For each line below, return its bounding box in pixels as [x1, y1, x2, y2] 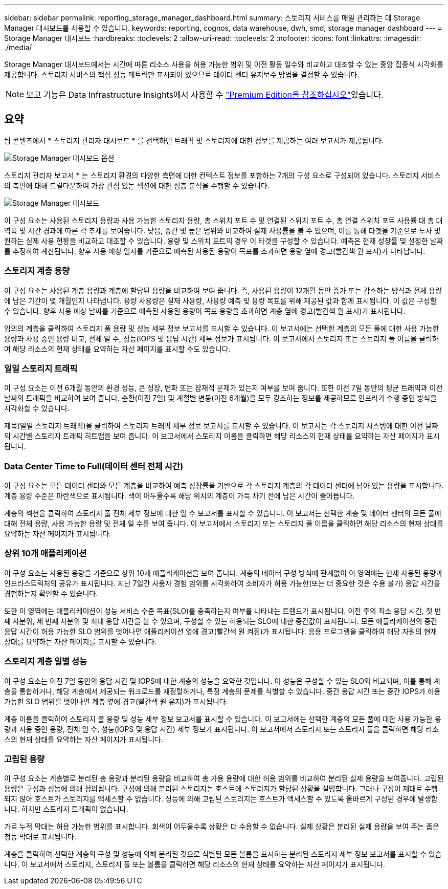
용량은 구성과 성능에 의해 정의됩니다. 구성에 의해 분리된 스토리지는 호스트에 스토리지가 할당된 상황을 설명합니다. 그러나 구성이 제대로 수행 [4, 784, 438, 793]
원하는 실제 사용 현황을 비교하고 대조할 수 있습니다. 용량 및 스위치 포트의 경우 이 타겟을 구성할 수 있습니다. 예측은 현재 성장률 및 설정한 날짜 [4, 236, 443, 245]
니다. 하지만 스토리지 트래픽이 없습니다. [4, 805, 128, 814]
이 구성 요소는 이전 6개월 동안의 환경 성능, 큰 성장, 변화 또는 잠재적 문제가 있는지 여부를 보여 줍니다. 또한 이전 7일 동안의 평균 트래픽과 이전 [4, 383, 443, 393]
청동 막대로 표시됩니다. [4, 832, 76, 841]
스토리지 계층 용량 [4, 266, 70, 276]
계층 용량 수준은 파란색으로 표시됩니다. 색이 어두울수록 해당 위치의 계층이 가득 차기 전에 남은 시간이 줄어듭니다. [4, 491, 355, 501]
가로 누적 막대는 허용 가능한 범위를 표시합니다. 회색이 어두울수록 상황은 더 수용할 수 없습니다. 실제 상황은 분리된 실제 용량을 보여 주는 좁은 [4, 822, 439, 831]
